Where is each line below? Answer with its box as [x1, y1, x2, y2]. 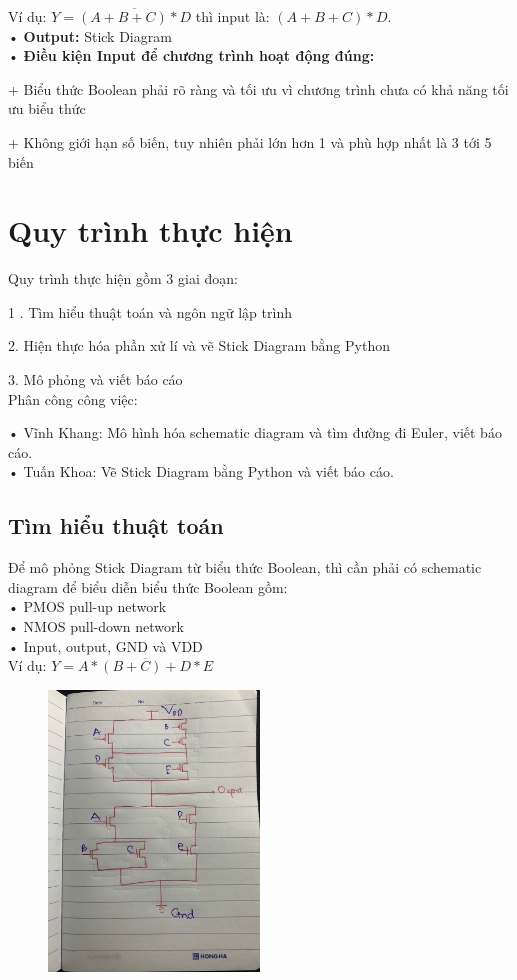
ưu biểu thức [8, 98, 86, 119]
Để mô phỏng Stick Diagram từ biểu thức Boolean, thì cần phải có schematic [8, 557, 482, 578]
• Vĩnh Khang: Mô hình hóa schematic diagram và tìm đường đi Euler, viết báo [8, 422, 502, 443]
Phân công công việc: [8, 388, 138, 409]
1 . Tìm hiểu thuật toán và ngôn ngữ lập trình [8, 301, 292, 322]
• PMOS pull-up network [8, 596, 167, 617]
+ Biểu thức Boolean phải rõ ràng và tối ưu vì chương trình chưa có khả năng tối [8, 78, 509, 99]
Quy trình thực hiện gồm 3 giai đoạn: [8, 268, 238, 289]
